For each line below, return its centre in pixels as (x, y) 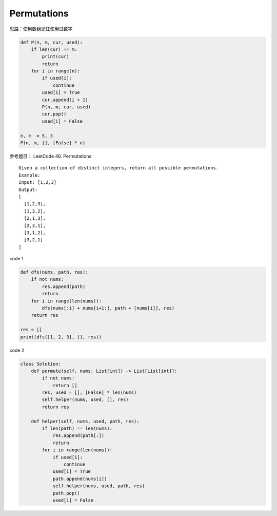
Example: (29, 175)
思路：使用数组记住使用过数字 (41, 29)
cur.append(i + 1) (65, 100)
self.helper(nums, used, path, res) (99, 486)
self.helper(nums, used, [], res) (85, 400)
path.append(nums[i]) (80, 479)
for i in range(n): (56, 71)
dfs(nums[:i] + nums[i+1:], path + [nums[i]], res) (108, 308)
